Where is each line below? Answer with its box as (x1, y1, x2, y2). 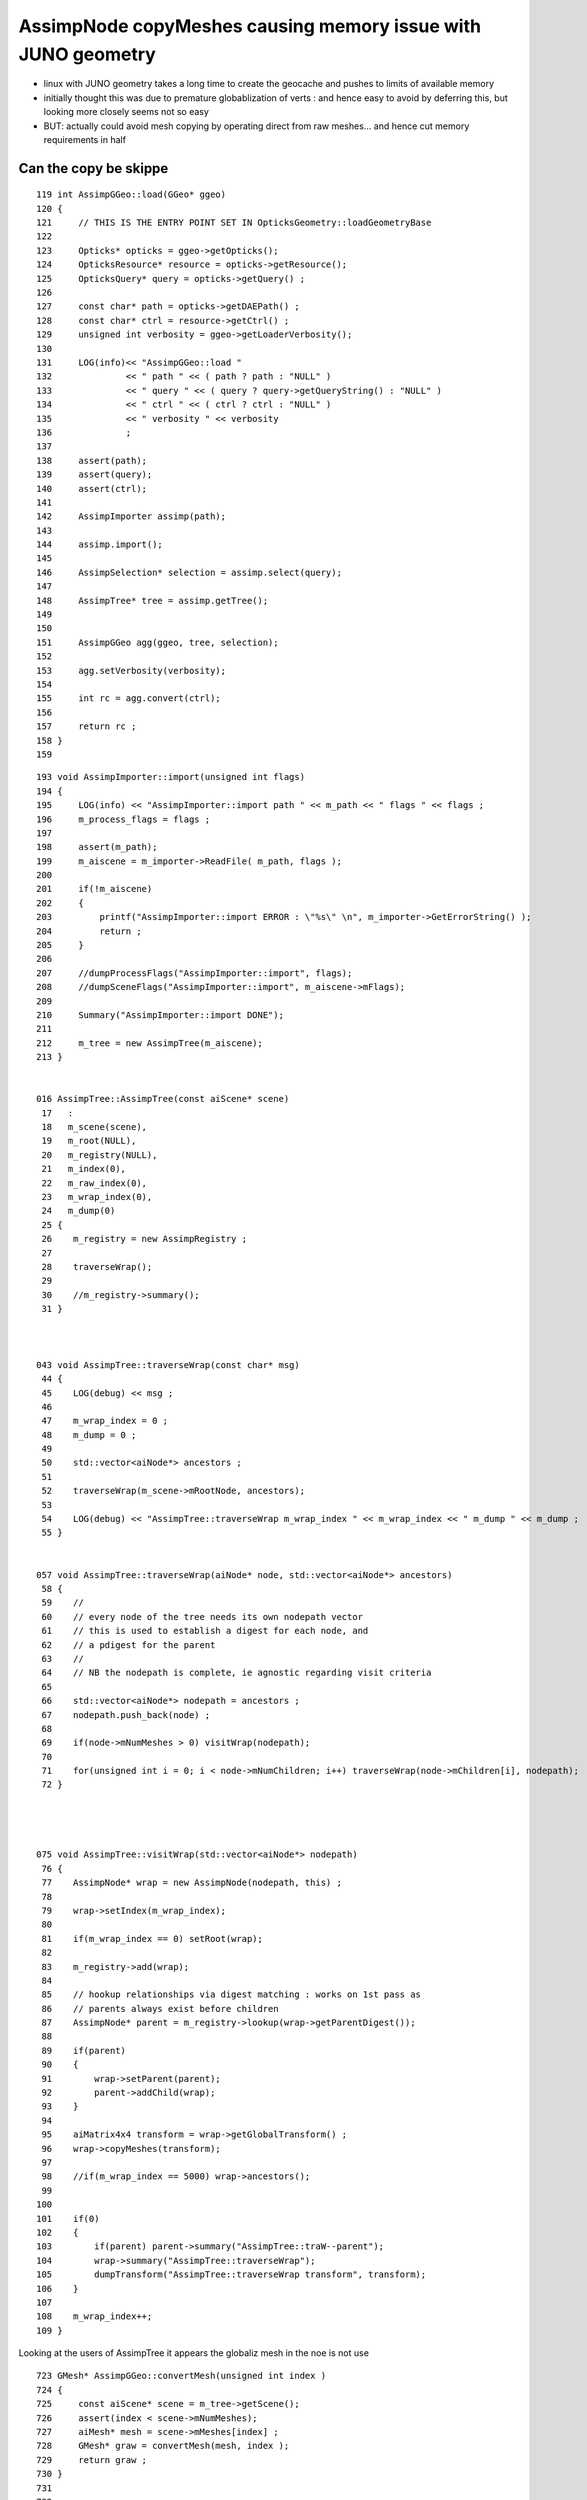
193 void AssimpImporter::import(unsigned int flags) (36, 771, 305, 783)
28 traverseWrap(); (41, 1261, 153, 1272)
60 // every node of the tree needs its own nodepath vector (41, 1611, 364, 1622)
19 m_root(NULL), (41, 1135, 137, 1147)
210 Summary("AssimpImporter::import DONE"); (36, 1009, 285, 1020)
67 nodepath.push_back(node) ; (41, 1709, 211, 1720)
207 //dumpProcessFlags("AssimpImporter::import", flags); (36, 967, 353, 979)
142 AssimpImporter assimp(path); (36, 511, 227, 522)
